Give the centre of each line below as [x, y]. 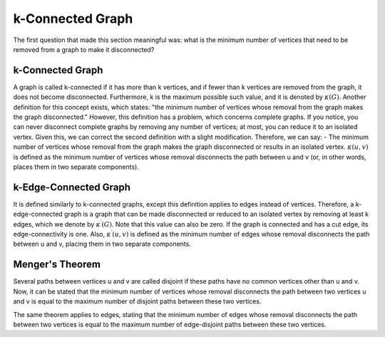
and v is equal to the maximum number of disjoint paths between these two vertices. [137, 301]
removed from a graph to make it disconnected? [84, 49]
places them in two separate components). [76, 167]
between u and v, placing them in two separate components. [102, 244]
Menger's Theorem [57, 265]
